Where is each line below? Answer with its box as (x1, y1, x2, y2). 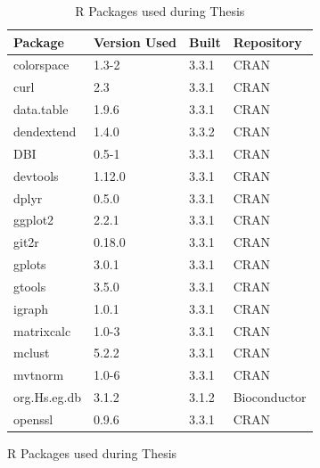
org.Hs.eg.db (13, 388, 81, 406)
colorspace (13, 55, 70, 74)
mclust (13, 343, 50, 362)
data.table (13, 100, 69, 119)
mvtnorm (13, 365, 64, 384)
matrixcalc (13, 321, 71, 340)
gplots (13, 255, 46, 274)
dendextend (13, 121, 77, 140)
